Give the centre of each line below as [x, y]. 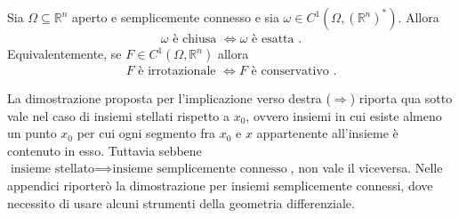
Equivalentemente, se [64, 54]
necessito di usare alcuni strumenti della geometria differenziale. [181, 202]
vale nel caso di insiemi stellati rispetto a [118, 115]
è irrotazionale [177, 72]
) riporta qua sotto [401, 98]
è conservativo [290, 72]
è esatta [273, 40]
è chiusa [195, 40]
